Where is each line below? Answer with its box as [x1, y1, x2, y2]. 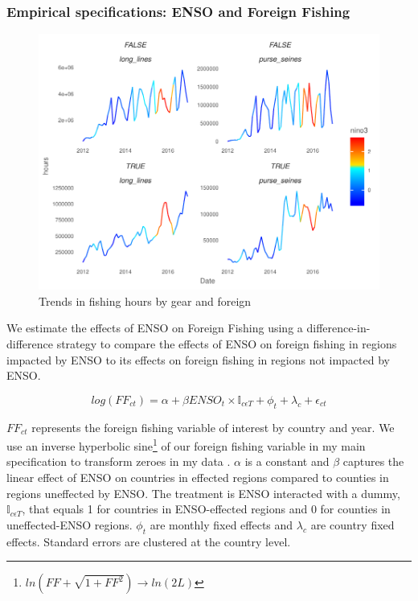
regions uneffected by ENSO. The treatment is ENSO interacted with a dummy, [6, 484, 400, 501]
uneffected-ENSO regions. [6, 516, 133, 533]
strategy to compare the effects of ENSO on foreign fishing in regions [56, 335, 397, 352]
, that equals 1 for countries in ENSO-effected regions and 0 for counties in [22, 500, 391, 517]
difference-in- [306, 319, 371, 336]
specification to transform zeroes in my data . [6, 453, 231, 470]
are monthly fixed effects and [150, 516, 293, 533]
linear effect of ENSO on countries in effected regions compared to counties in [6, 469, 389, 486]
